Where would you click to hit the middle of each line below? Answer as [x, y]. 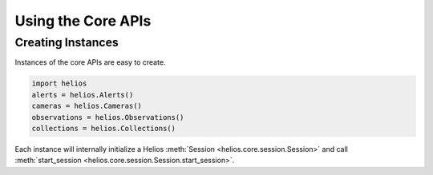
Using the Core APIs [83, 21]
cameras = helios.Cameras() [87, 106]
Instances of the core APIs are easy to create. [90, 62]
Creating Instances [67, 42]
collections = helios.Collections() [104, 128]
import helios [59, 84]
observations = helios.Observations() [108, 117]
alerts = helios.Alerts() [83, 95]
